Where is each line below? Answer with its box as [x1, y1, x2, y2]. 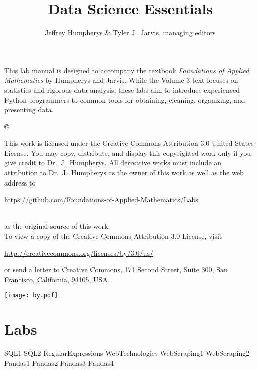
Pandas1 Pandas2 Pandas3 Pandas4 [4, 357, 114, 368]
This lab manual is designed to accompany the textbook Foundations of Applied [4, 65, 249, 75]
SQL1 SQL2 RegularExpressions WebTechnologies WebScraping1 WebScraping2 [4, 348, 250, 358]
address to [4, 177, 36, 188]
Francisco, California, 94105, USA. [4, 274, 110, 284]
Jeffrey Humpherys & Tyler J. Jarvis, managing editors [45, 27, 216, 38]
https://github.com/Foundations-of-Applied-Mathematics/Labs [4, 194, 198, 205]
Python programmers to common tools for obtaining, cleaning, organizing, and [4, 94, 245, 105]
